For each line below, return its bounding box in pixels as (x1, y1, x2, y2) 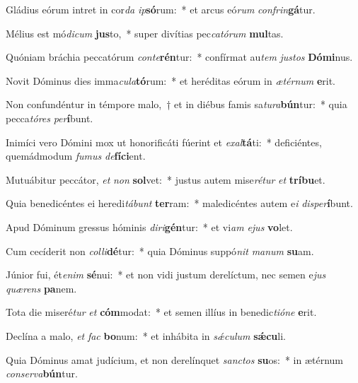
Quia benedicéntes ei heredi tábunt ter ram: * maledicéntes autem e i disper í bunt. (6, 196, 353, 211)
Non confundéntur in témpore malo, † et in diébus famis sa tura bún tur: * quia (6, 97, 347, 112)
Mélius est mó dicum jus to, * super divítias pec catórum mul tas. (6, 25, 284, 40)
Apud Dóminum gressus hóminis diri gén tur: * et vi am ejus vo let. (6, 219, 293, 234)
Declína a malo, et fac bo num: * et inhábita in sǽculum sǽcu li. (6, 328, 286, 343)
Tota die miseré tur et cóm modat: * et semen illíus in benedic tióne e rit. (6, 305, 317, 319)
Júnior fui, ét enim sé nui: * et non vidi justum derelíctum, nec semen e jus (6, 267, 326, 282)
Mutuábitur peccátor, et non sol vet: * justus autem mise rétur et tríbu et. (6, 172, 325, 187)
